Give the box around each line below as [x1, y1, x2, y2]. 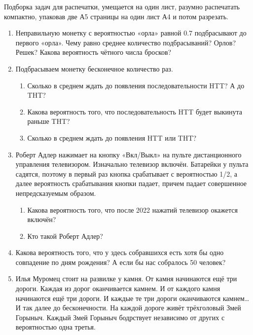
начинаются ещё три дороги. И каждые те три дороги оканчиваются [15, 293, 221, 303]
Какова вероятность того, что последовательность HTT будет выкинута [27, 106, 243, 116]
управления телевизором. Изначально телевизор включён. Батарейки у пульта [15, 159, 249, 169]
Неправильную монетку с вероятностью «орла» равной [15, 28, 181, 38]
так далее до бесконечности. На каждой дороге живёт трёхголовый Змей [23, 302, 241, 313]
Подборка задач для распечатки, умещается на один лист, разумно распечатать [4, 1, 240, 11]
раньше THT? [27, 116, 70, 126]
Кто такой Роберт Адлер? [27, 230, 103, 241]
